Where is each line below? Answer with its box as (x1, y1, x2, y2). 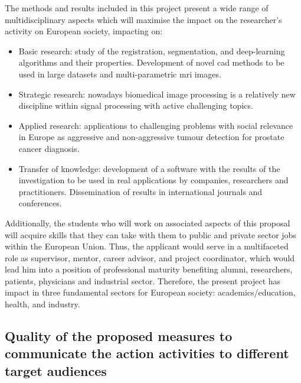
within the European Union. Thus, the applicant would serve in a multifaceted (5, 240, 289, 252)
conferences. (18, 197, 62, 209)
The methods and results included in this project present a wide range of (5, 2, 269, 14)
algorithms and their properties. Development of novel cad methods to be (18, 56, 284, 69)
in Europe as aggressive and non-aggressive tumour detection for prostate (18, 131, 284, 143)
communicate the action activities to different (5, 344, 289, 362)
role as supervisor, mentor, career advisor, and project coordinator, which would (5, 251, 295, 264)
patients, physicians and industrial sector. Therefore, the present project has (5, 274, 281, 287)
